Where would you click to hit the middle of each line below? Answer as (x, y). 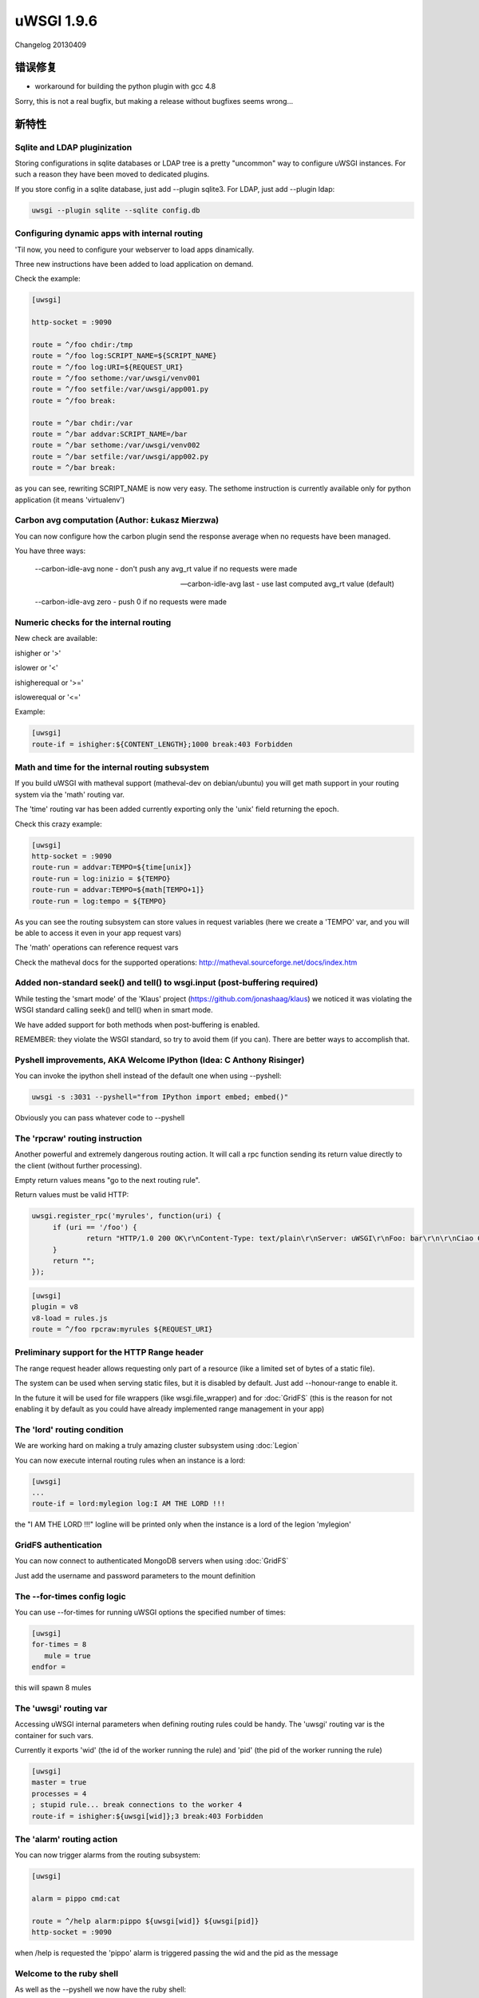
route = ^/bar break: (74, 468)
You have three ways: (50, 551)
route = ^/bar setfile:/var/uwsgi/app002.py (120, 456)
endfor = (49, 1667)
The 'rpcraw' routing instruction (79, 1138)
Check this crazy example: (59, 824)
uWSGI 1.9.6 (56, 21)
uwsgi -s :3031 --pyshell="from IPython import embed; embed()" (160, 1097)
